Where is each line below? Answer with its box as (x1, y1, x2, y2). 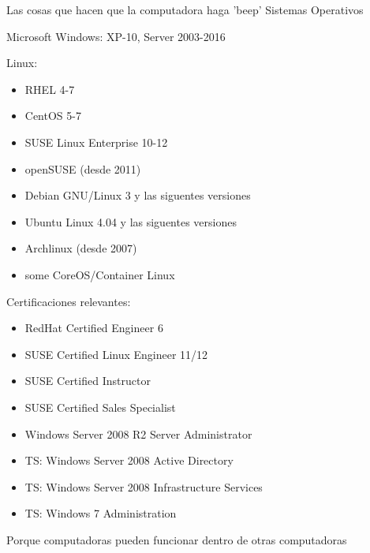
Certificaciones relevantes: (6, 293, 131, 309)
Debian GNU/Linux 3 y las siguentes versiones (24, 187, 251, 204)
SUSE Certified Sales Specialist (24, 398, 176, 415)
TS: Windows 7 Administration (24, 505, 177, 521)
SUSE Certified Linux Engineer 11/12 (24, 346, 208, 362)
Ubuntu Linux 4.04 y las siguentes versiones (24, 213, 237, 230)
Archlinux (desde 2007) (24, 240, 137, 256)
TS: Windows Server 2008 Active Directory (24, 452, 234, 469)
